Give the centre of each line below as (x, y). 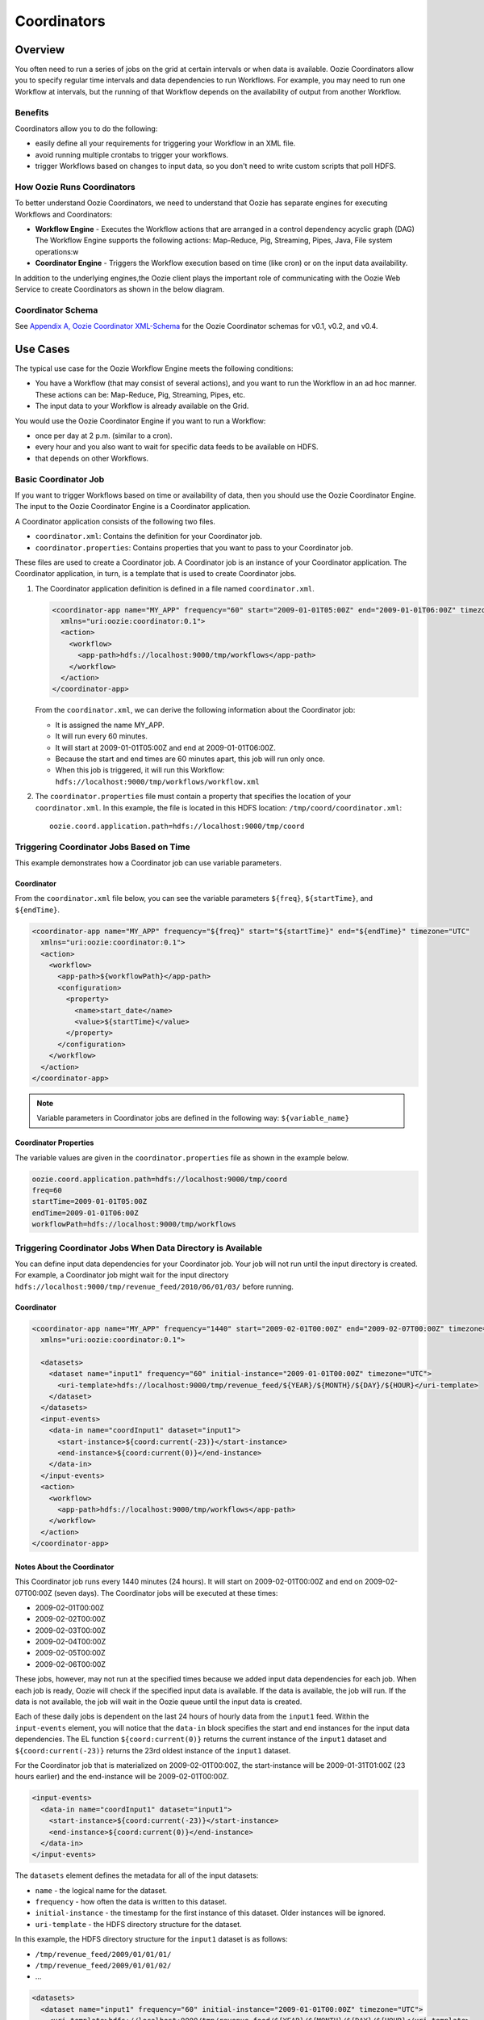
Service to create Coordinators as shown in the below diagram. (120, 289)
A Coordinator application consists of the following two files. (115, 521)
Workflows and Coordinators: (64, 214)
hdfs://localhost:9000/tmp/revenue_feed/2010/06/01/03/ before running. (154, 1286)
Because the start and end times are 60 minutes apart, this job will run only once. (190, 759)
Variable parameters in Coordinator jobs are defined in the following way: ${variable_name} (193, 1118)
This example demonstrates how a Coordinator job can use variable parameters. (148, 863)
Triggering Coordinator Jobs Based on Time (102, 847)
